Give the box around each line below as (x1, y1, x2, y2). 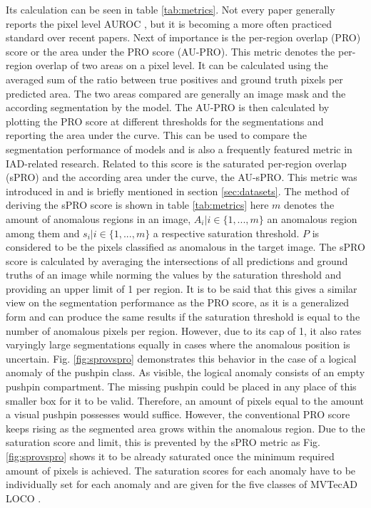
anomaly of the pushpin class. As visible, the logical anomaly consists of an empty (6, 365, 365, 380)
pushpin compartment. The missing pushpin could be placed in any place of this (6, 379, 357, 394)
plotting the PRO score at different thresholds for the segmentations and (6, 113, 324, 128)
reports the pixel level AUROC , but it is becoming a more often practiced (6, 16, 332, 31)
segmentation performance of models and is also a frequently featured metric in (6, 141, 352, 156)
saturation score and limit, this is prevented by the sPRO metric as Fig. (6, 435, 321, 450)
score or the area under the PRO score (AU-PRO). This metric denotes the (6, 43, 335, 58)
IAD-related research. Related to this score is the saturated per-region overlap (6, 155, 347, 170)
